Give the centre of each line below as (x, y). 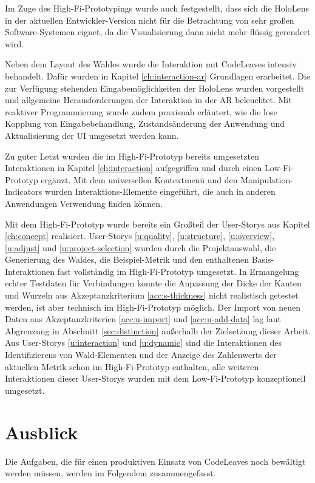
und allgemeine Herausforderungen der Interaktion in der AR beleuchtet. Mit (148, 100)
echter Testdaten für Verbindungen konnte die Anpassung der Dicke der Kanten (153, 283)
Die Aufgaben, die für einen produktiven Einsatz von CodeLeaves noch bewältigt (155, 461)
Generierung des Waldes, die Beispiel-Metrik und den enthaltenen (127, 259)
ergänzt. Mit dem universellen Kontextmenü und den (139, 179)
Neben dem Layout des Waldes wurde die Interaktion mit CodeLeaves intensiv (151, 64)
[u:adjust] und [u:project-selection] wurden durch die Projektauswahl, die (141, 247)
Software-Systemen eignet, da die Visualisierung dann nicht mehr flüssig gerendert (158, 32)
